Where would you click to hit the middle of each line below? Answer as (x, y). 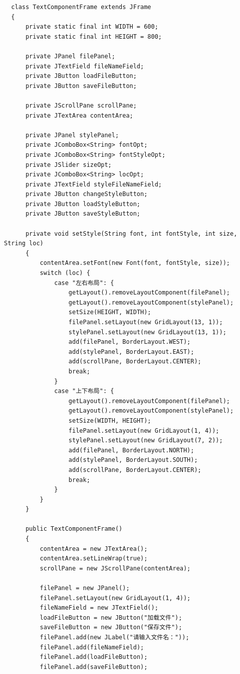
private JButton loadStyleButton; (83, 204)
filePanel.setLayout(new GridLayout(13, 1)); (146, 322)
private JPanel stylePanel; (72, 135)
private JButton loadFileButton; (81, 76)
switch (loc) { (65, 273)
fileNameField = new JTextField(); (99, 608)
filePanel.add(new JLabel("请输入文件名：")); (114, 637)
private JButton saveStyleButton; (83, 214)
